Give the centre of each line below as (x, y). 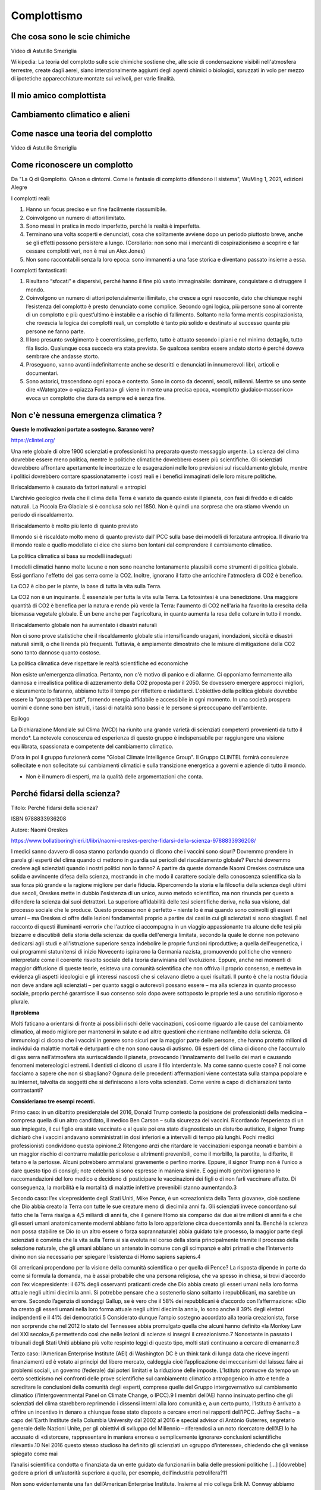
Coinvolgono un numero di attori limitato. (76, 218)
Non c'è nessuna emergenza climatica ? (86, 415)
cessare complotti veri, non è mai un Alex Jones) (86, 251)
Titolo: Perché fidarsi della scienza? (54, 808)
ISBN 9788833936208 (39, 819)
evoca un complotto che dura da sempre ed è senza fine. (96, 398)
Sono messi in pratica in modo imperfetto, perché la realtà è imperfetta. (113, 226)
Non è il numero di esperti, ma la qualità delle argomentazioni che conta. (114, 776)
